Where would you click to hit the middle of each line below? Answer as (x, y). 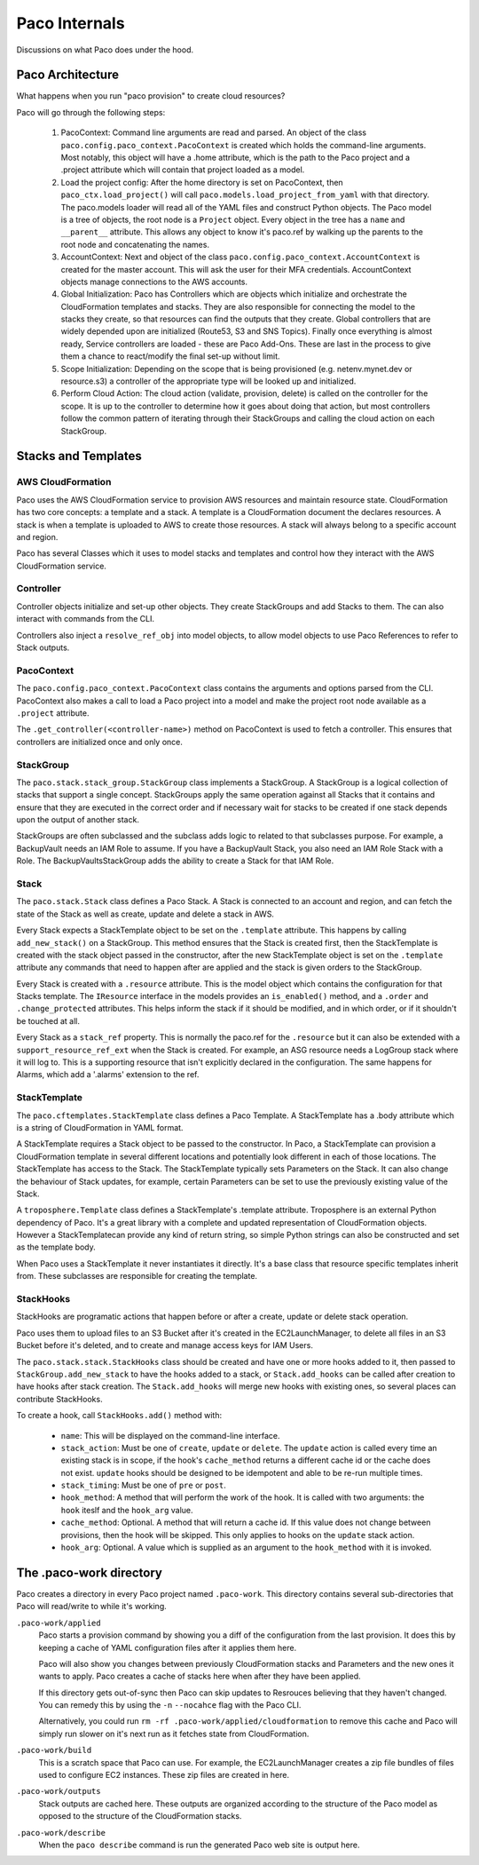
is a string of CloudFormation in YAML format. (100, 1127)
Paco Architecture (68, 75)
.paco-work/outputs (59, 1791)
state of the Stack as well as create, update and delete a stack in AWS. (145, 914)
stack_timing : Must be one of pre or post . (143, 1485)
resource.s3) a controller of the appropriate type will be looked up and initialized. (208, 381)
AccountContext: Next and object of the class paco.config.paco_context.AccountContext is (240, 257)
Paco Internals (71, 23)
